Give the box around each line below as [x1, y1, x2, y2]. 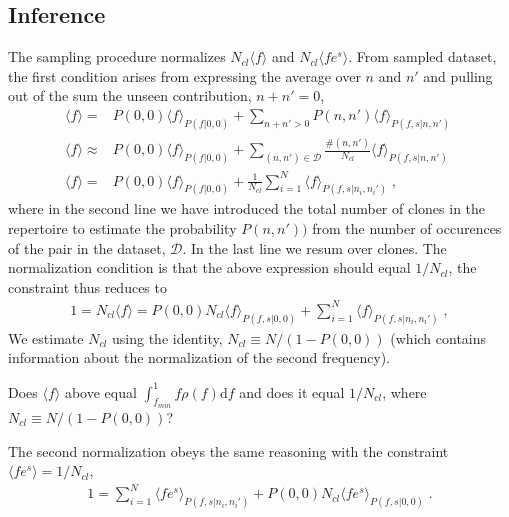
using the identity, [112, 327, 223, 348]
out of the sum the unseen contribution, [8, 85, 252, 106]
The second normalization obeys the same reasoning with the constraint [8, 440, 449, 461]
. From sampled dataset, [348, 46, 497, 67]
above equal [64, 381, 137, 402]
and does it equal [239, 381, 345, 402]
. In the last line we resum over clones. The [182, 237, 447, 258]
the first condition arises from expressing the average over [8, 65, 361, 86]
